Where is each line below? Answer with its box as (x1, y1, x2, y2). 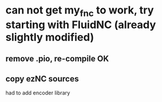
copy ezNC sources (5, 74, 79, 84)
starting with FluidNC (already (5, 18, 157, 31)
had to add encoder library (5, 89, 70, 96)
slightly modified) (5, 30, 94, 44)
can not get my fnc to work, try (5, 4, 154, 19)
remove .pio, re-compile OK (5, 54, 110, 64)
